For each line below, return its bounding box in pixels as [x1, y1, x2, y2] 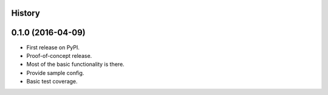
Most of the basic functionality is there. [26, 61, 125, 68]
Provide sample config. [26, 69, 84, 76]
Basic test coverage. [26, 78, 78, 85]
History [11, 8, 41, 18]
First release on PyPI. [26, 43, 80, 51]
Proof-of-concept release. [26, 52, 92, 59]
